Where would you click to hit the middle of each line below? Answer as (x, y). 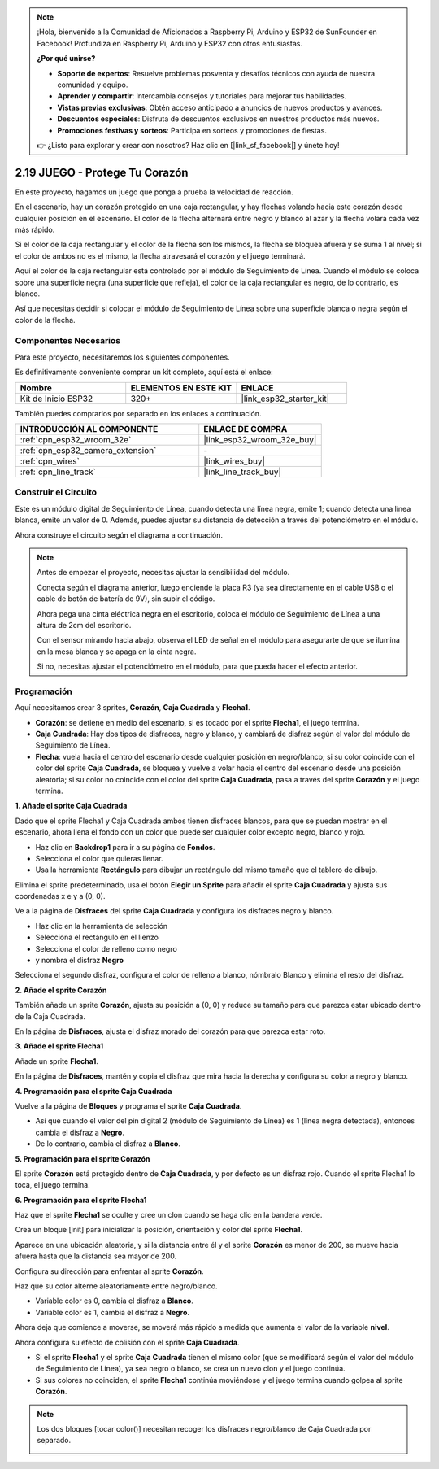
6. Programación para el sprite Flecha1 (81, 1200)
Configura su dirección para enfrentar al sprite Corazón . (109, 1271)
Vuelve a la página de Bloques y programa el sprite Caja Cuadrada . (128, 1105)
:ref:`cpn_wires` (50, 461)
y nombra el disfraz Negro (80, 961)
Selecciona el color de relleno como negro (106, 948)
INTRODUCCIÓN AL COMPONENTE (89, 429)
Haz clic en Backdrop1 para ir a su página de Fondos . (125, 847)
